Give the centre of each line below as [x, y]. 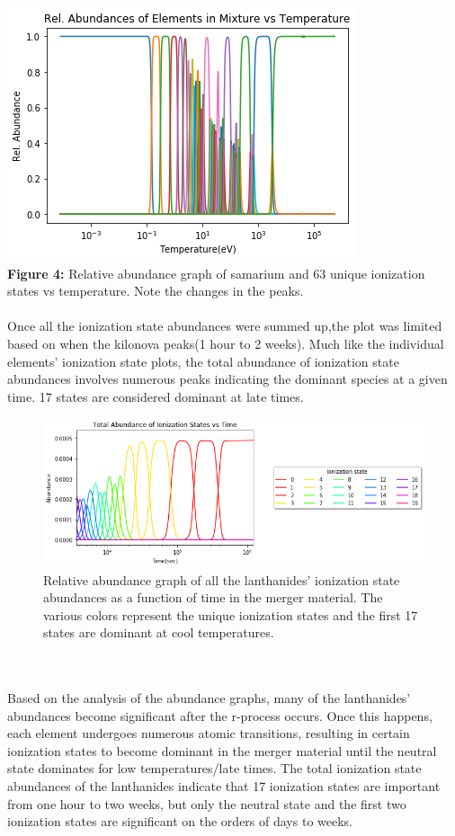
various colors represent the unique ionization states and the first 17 [231, 614]
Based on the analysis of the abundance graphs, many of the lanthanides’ [209, 698]
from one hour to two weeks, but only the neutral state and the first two [207, 803]
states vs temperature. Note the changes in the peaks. [156, 291]
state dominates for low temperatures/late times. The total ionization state [214, 768]
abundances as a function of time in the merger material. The [213, 597]
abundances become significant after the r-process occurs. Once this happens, [220, 715]
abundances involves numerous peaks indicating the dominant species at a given [227, 379]
